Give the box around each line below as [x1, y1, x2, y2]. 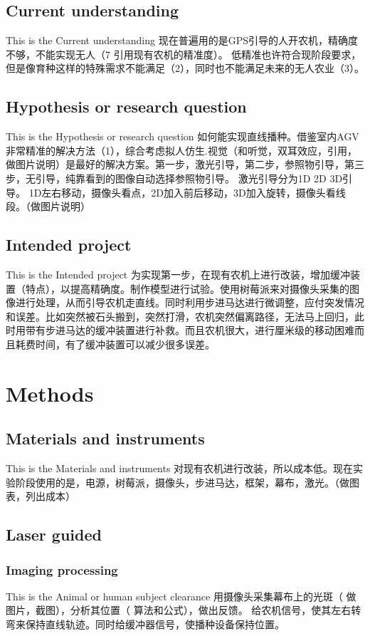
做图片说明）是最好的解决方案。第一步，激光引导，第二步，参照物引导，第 [6, 157, 354, 172]
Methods [6, 378, 94, 407]
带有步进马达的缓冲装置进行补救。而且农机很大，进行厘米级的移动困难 [25, 323, 354, 338]
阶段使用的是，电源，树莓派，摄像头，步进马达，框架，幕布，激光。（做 [15, 474, 349, 489]
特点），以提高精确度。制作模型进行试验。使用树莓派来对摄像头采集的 [25, 281, 349, 296]
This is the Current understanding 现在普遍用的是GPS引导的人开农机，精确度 [6, 33, 358, 48]
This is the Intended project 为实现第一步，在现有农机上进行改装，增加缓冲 [6, 266, 350, 281]
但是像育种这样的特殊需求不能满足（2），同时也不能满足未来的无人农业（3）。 [6, 61, 364, 75]
